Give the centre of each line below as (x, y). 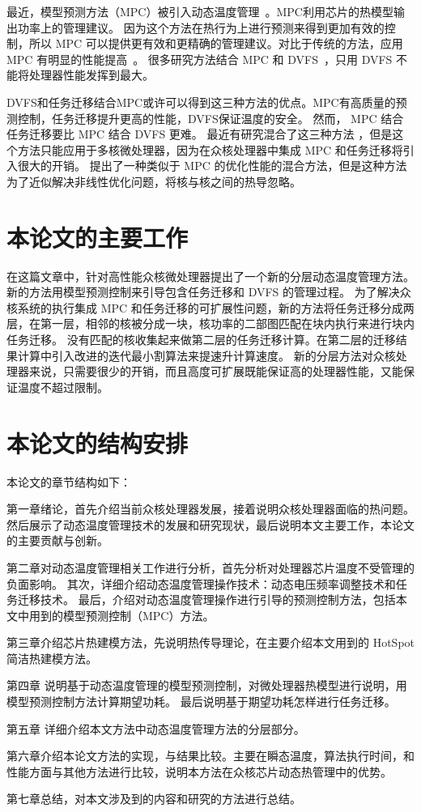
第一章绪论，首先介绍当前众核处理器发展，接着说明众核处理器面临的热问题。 (210, 509)
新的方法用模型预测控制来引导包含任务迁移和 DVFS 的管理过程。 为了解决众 (209, 292)
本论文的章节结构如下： (69, 481)
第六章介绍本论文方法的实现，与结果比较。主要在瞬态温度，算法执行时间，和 (210, 756)
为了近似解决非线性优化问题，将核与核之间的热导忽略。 (154, 181)
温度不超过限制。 (63, 387)
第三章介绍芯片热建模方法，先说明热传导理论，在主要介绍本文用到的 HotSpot (211, 642)
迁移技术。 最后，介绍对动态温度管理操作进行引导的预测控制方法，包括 (206, 599)
